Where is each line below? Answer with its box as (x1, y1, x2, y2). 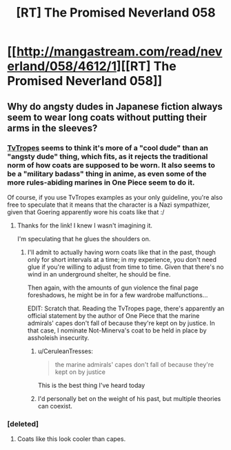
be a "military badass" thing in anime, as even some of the (7, 169, 207, 178)
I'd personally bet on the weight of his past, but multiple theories (37, 394, 221, 402)
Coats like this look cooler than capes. (17, 435, 126, 443)
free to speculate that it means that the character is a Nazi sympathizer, (7, 200, 210, 209)
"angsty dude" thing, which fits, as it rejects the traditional (7, 151, 208, 161)
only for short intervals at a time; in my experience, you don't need (27, 255, 217, 263)
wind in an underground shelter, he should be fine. (27, 270, 171, 278)
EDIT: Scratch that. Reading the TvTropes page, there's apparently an (27, 304, 225, 312)
